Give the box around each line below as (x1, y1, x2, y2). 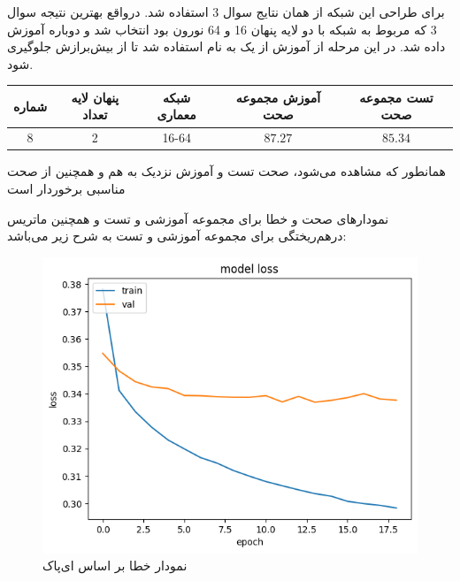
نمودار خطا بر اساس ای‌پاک (42, 556, 188, 575)
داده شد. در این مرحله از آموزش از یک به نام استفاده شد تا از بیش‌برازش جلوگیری (7, 37, 446, 56)
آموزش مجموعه (235, 88, 321, 106)
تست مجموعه (359, 88, 433, 106)
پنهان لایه (71, 88, 119, 106)
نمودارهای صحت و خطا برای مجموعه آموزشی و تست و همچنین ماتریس (7, 209, 389, 227)
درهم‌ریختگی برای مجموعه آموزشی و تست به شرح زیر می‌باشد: (7, 226, 347, 245)
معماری (157, 105, 196, 124)
